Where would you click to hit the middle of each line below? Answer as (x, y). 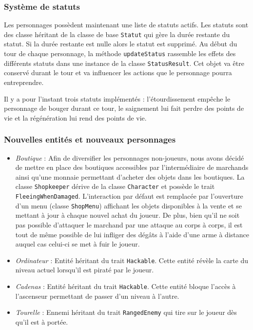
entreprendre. (24, 82)
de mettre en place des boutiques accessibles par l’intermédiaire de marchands (132, 167)
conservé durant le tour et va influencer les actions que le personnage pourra (118, 72)
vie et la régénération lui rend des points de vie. (75, 117)
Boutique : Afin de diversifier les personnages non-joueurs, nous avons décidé (130, 157)
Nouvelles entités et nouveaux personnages (90, 139)
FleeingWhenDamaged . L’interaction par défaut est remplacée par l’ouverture (129, 196)
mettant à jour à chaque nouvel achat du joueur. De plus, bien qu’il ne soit (127, 215)
